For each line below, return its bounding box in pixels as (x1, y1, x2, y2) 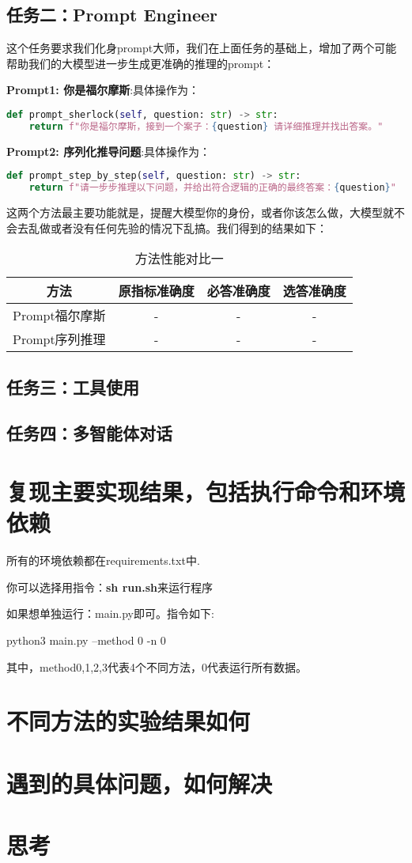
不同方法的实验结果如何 (6, 705, 251, 737)
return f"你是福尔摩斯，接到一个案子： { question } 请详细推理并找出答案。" (28, 120, 384, 132)
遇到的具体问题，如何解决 (6, 766, 273, 799)
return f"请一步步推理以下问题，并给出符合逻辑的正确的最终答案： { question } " (28, 182, 396, 194)
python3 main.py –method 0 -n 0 (6, 631, 166, 648)
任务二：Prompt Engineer (6, 2, 218, 27)
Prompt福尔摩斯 (13, 306, 106, 325)
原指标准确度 (118, 282, 195, 301)
